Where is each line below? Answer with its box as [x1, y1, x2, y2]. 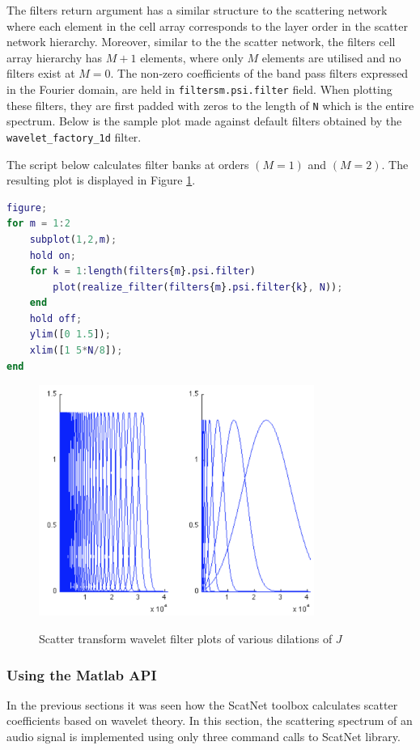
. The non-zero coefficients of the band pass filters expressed [110, 65, 409, 82]
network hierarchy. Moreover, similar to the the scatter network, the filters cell [6, 33, 396, 50]
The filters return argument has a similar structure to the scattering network [6, 2, 388, 18]
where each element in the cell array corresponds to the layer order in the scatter [6, 17, 408, 34]
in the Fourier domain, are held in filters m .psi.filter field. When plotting [6, 80, 392, 97]
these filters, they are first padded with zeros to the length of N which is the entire [6, 96, 414, 113]
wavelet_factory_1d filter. [6, 128, 142, 145]
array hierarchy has [6, 49, 103, 66]
